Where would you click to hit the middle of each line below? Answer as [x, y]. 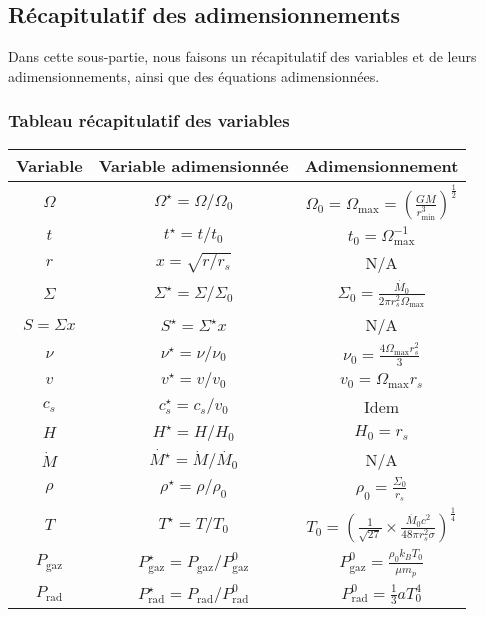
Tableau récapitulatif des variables [149, 120]
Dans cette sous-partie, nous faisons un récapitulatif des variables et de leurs [242, 56]
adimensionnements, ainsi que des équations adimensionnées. [194, 75]
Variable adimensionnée [193, 165]
